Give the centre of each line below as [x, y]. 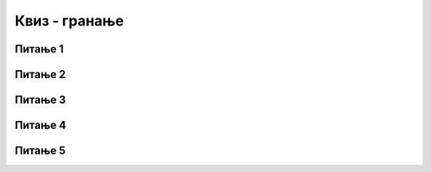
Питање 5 [40, 151]
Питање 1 [39, 49]
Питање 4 [41, 125]
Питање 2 [40, 74]
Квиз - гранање [69, 21]
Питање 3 [40, 100]
